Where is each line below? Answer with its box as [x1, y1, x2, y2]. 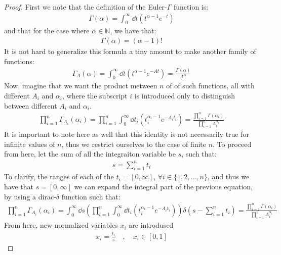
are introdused [129, 220, 174, 230]
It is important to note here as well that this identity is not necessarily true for [4, 129, 250, 139]
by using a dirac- [4, 191, 56, 201]
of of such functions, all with [166, 80, 255, 91]
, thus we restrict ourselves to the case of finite [61, 138, 207, 149]
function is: [174, 2, 209, 12]
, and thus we [207, 171, 250, 182]
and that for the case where [4, 25, 90, 36]
